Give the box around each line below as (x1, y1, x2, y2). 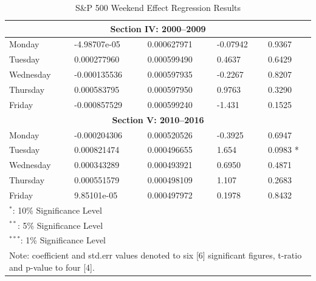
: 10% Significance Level (12, 203, 102, 216)
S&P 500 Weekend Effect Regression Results (75, 1, 241, 13)
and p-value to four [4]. (9, 260, 95, 273)
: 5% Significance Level (17, 218, 103, 231)
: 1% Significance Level (20, 234, 106, 246)
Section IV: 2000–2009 (110, 22, 206, 35)
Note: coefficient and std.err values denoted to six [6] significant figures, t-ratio (9, 249, 302, 262)
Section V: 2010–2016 (112, 113, 204, 126)
